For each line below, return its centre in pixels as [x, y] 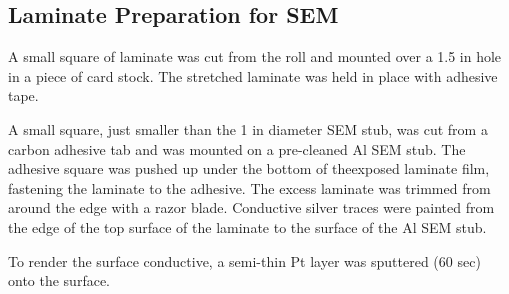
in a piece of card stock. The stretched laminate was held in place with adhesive [253, 75]
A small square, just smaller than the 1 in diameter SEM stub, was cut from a [248, 128]
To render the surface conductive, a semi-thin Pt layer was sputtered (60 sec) [244, 260]
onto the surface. [59, 280]
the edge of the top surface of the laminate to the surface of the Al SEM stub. [247, 226]
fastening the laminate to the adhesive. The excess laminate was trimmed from [249, 187]
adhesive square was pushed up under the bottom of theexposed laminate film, [249, 168]
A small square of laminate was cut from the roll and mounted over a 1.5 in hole [255, 56]
